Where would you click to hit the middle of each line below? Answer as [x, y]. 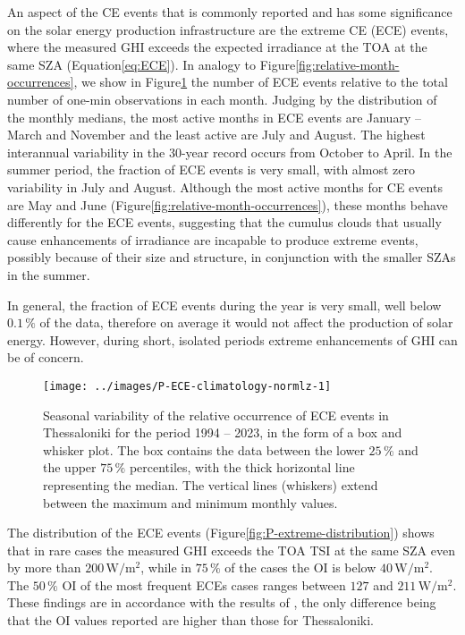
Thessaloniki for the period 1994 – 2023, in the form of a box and [223, 432]
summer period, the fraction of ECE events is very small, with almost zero [211, 169]
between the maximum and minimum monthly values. [190, 502]
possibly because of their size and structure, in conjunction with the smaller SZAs [232, 257]
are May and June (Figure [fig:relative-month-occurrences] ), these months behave [228, 204]
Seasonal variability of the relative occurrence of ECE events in [216, 415]
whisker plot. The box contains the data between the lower [204, 449]
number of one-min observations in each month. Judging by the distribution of [222, 99]
